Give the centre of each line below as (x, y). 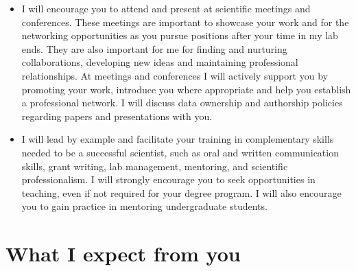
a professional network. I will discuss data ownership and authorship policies (182, 103)
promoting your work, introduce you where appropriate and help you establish (186, 89)
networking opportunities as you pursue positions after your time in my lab (180, 35)
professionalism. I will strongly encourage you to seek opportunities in (168, 179)
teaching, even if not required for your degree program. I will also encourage (181, 192)
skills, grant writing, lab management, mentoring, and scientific (155, 166)
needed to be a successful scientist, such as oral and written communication (180, 152)
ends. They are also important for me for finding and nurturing (154, 48)
